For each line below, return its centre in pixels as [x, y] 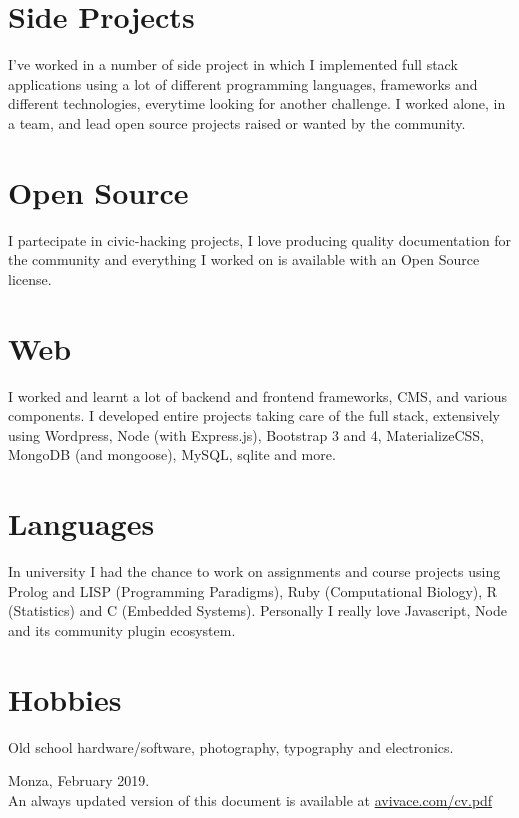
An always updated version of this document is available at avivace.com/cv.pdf [250, 799]
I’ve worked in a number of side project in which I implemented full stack [233, 64]
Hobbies [65, 698]
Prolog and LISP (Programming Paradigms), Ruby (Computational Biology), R [253, 590]
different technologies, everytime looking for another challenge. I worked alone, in [257, 103]
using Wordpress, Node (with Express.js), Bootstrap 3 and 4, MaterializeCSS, [246, 434]
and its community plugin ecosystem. [122, 629]
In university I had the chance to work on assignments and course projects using [254, 571]
